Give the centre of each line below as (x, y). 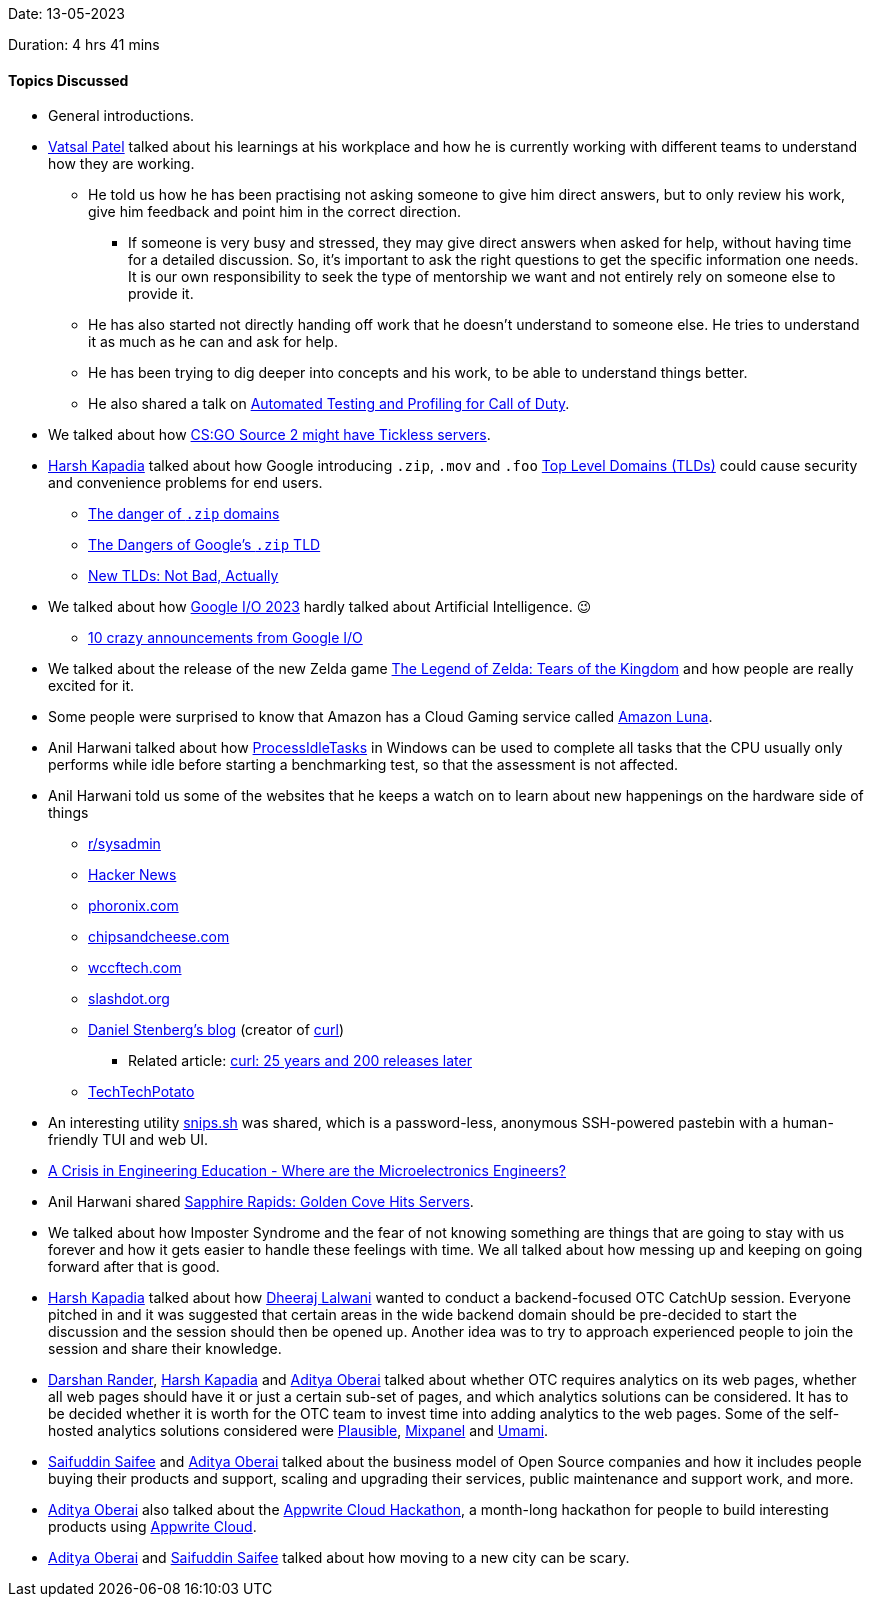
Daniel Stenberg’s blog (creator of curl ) (216, 1030)
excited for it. (91, 686)
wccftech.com (135, 968)
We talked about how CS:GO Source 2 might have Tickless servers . (269, 435)
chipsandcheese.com (159, 937)
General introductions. (121, 116)
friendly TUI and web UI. (128, 1140)
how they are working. (121, 164)
